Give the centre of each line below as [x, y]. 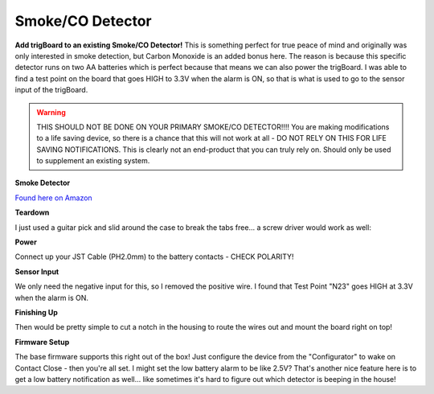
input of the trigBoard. [51, 90]
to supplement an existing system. [93, 161]
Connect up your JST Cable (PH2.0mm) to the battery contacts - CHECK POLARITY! [154, 257]
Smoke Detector [43, 183]
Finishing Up [36, 312]
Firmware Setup [42, 342]
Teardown [32, 212]
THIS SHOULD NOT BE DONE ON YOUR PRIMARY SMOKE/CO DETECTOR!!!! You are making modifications [213, 127]
